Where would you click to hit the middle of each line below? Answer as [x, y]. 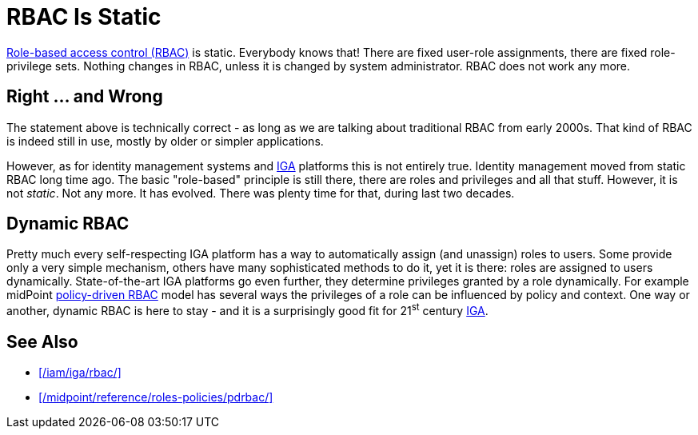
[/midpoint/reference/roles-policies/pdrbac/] [156, 397]
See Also [42, 341]
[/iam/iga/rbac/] [80, 372]
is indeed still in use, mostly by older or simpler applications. [165, 141]
